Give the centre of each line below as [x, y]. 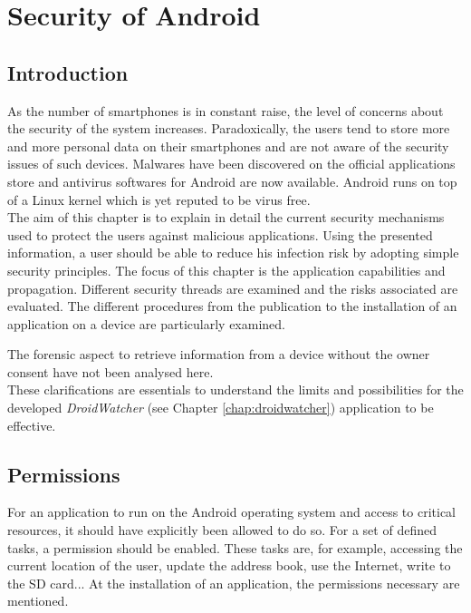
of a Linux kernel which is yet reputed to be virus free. [159, 199]
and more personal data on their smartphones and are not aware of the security [228, 146]
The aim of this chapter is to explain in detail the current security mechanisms [226, 217]
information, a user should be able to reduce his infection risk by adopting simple [233, 253]
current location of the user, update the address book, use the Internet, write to [229, 565]
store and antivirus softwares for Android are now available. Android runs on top [232, 181]
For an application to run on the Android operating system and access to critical [231, 512]
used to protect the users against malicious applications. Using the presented [220, 234]
